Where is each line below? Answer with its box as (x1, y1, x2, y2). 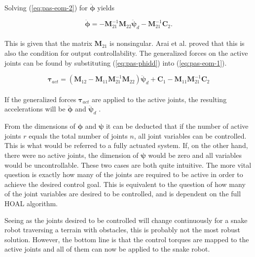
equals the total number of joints (29, 130, 128, 141)
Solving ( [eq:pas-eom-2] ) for (4, 2, 88, 12)
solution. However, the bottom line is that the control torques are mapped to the (4, 234, 249, 244)
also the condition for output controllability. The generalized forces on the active (4, 48, 248, 58)
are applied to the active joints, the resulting (91, 94, 227, 104)
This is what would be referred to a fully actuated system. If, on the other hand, (4, 140, 248, 150)
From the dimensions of (4, 121, 75, 131)
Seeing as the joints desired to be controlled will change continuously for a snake (4, 215, 248, 225)
